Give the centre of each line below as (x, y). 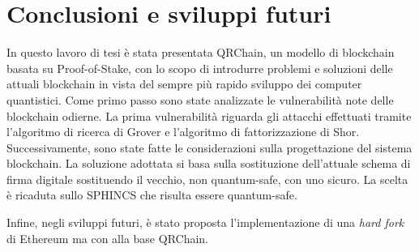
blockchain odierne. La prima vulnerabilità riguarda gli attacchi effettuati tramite (209, 115)
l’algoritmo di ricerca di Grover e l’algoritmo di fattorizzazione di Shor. (183, 132)
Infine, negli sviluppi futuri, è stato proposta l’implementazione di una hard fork (205, 222)
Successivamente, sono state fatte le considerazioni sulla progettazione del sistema (209, 147)
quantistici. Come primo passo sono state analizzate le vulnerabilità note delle (200, 99)
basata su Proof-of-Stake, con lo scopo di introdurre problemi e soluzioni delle (200, 68)
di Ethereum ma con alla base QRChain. (108, 238)
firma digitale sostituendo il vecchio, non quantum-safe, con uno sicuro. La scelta (207, 179)
